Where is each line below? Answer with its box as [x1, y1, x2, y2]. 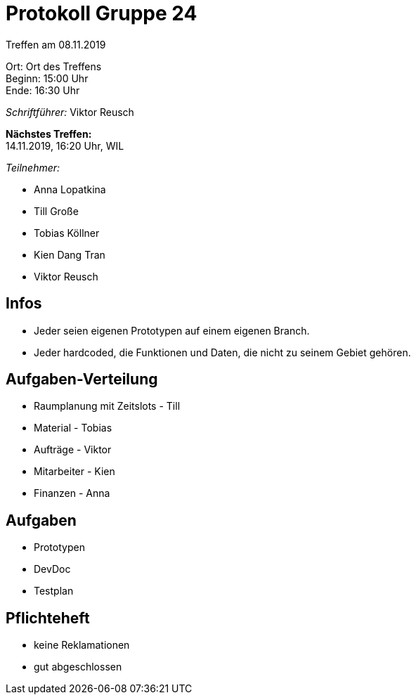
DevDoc [34, 563, 71, 576]
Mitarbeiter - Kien [34, 465, 115, 478]
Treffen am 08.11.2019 [6, 38, 106, 51]
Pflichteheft [6, 609, 90, 627]
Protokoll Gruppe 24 [6, 1, 197, 25]
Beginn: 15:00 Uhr [6, 72, 89, 84]
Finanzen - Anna [34, 487, 110, 500]
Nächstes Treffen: [6, 127, 92, 140]
